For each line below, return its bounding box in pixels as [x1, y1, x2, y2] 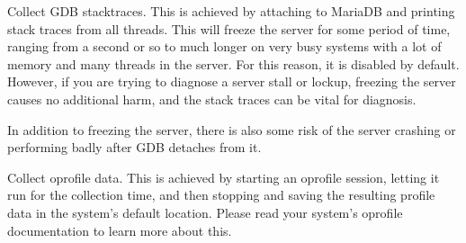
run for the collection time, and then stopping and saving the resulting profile [7, 185, 435, 204]
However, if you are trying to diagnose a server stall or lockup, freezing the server [7, 72, 456, 91]
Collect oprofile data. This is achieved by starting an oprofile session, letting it [7, 167, 440, 186]
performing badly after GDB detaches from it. [7, 138, 262, 157]
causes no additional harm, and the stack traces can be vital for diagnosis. [7, 89, 417, 108]
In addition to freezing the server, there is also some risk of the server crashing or [7, 120, 456, 139]
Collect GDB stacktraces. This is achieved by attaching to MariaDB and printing [7, 2, 455, 20]
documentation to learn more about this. [7, 220, 232, 239]
